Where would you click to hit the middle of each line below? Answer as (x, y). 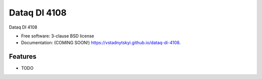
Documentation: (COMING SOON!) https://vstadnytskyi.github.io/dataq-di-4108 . (101, 43)
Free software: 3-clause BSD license (57, 36)
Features (23, 56)
